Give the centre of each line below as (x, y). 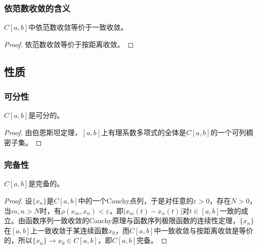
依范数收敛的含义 (37, 8)
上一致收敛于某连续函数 (70, 230)
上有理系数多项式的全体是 (143, 132)
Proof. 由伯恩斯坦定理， (43, 132)
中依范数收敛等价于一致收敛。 (78, 27)
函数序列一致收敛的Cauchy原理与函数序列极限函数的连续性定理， (132, 220)
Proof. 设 (18, 200)
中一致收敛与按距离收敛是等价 (204, 230)
